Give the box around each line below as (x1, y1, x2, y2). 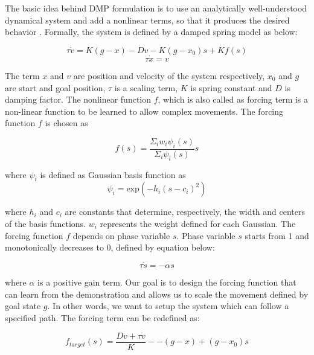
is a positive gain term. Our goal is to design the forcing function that (37, 275, 296, 288)
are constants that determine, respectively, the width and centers (65, 205, 306, 218)
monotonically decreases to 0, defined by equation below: (5, 241, 215, 254)
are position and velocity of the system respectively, (73, 69, 265, 82)
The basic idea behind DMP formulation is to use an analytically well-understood (5, 2, 307, 14)
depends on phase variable (72, 229, 170, 241)
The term (5, 69, 40, 82)
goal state (5, 299, 41, 312)
